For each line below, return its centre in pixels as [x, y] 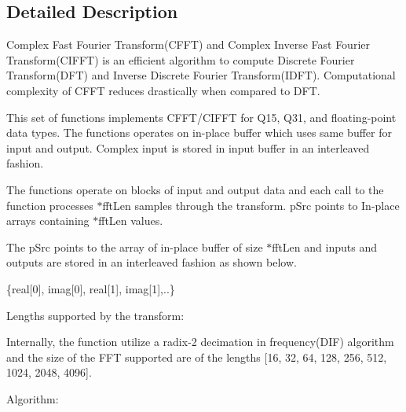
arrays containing [48, 221]
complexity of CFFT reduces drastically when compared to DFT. [163, 90]
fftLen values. [131, 221]
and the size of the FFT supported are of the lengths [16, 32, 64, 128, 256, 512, [197, 357]
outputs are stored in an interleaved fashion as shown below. [152, 262]
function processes [50, 205]
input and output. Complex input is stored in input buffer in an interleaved [188, 147]
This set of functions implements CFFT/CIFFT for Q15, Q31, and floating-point [201, 117]
